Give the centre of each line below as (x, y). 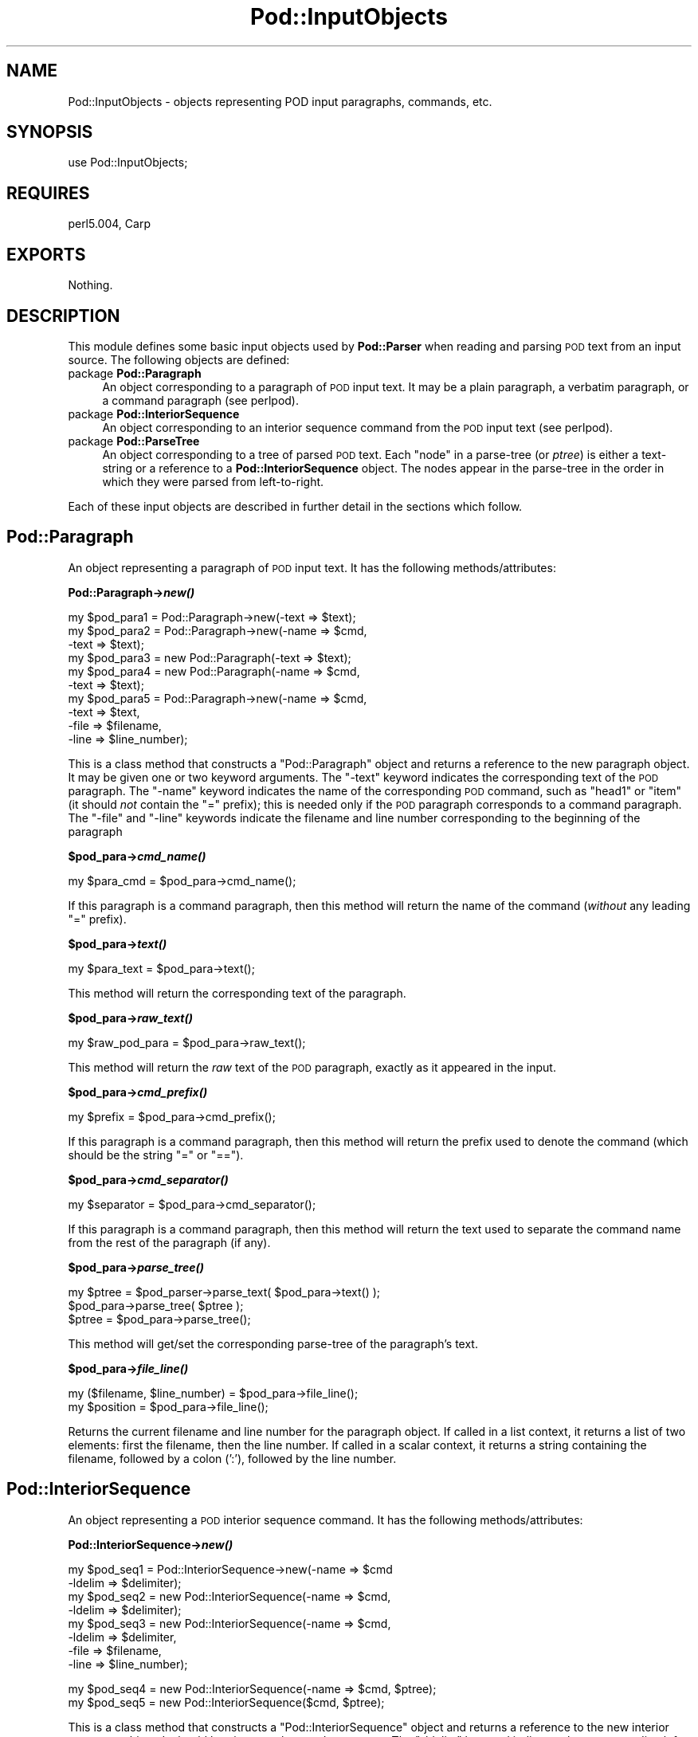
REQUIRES (48, 193)
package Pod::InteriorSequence (154, 414)
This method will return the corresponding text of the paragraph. (237, 993)
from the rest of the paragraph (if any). (169, 1242)
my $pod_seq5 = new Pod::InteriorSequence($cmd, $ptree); (226, 1702)
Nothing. (90, 285)
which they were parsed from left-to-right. (213, 481)
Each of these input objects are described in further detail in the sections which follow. (295, 506)
